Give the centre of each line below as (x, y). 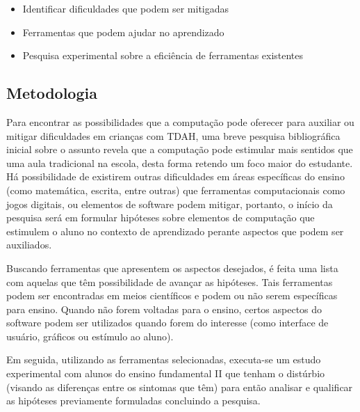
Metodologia (52, 93)
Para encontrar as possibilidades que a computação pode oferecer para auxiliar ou (180, 121)
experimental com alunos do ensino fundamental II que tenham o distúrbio (166, 373)
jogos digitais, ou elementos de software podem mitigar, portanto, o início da (170, 204)
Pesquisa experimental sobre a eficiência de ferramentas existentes (163, 55)
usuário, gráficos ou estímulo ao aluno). (90, 336)
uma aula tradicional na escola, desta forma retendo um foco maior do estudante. (180, 163)
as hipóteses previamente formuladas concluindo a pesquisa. (133, 401)
